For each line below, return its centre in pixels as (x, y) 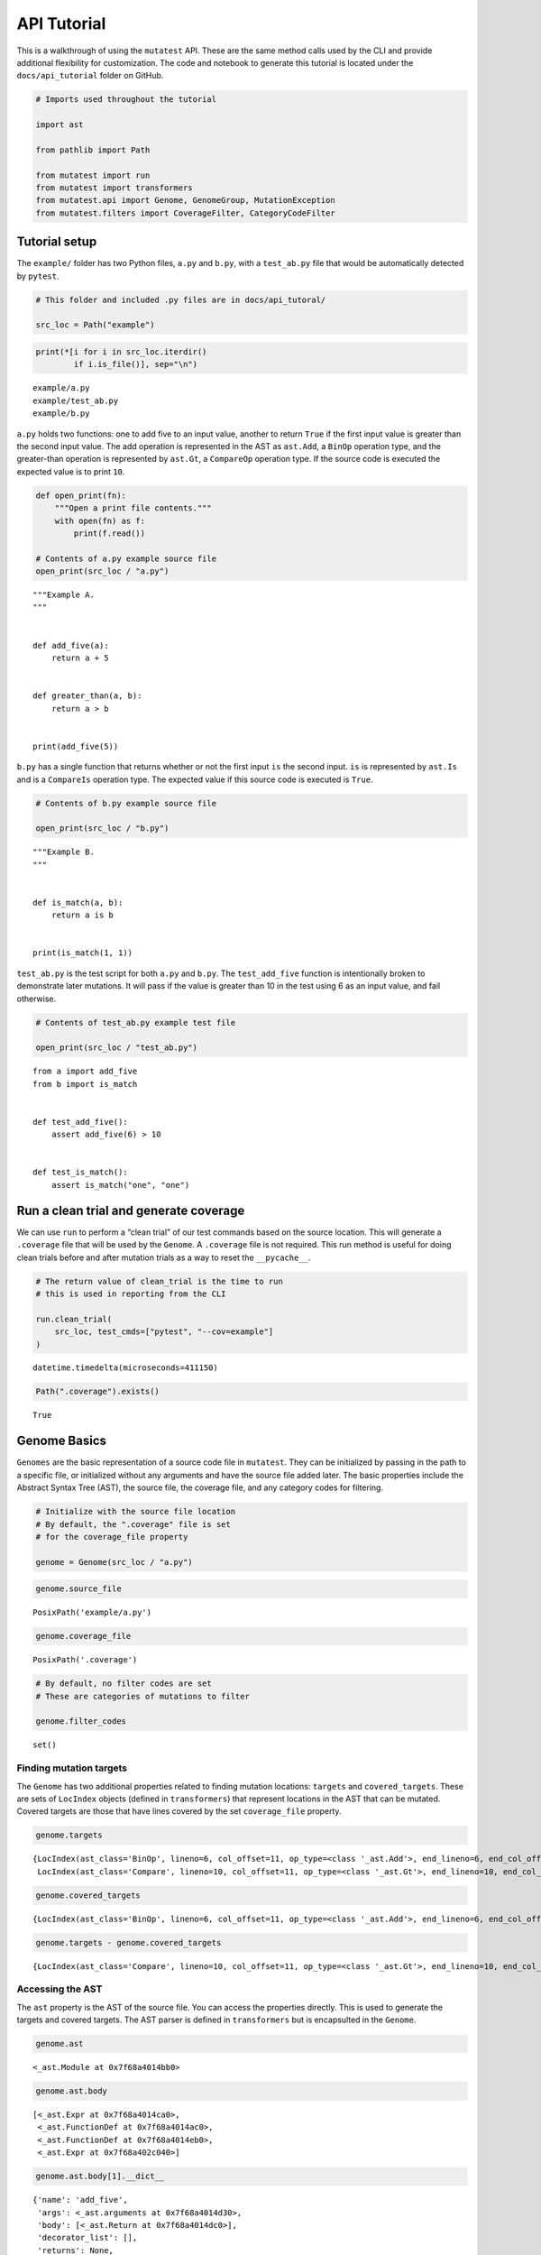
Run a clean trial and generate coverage (131, 1210)
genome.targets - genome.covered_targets (128, 1942)
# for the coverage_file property (112, 1537)
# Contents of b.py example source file (126, 803)
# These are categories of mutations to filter (142, 1696)
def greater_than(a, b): (87, 696)
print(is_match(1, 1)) (83, 953)
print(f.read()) (110, 533)
